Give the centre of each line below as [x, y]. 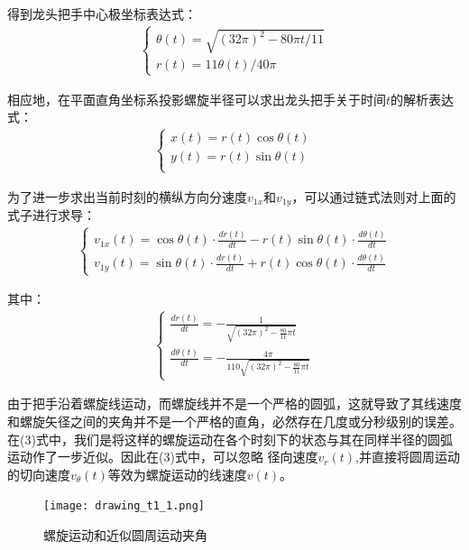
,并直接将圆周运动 [408, 457]
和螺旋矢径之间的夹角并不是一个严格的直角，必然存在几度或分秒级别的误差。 [234, 421]
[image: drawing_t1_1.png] [124, 506]
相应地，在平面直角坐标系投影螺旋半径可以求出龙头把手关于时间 [197, 99]
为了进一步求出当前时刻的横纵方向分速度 [127, 196]
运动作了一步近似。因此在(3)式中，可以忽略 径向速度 [163, 457]
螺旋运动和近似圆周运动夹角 [125, 534]
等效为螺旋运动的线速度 [177, 474]
